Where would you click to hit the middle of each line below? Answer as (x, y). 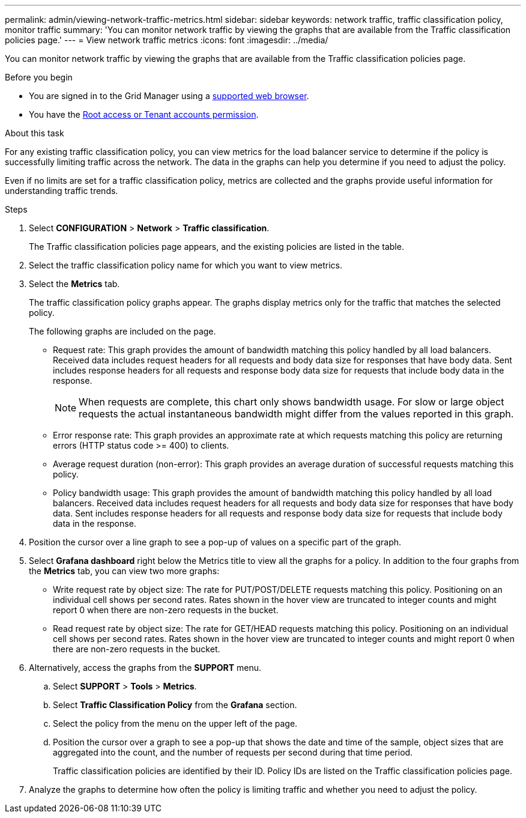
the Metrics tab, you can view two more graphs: (124, 571)
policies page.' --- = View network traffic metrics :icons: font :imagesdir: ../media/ (167, 40)
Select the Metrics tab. (74, 284)
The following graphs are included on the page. (122, 331)
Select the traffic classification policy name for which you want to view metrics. (186, 265)
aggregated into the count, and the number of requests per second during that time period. (233, 752)
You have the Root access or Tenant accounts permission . (144, 114)
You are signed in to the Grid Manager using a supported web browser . (169, 96)
